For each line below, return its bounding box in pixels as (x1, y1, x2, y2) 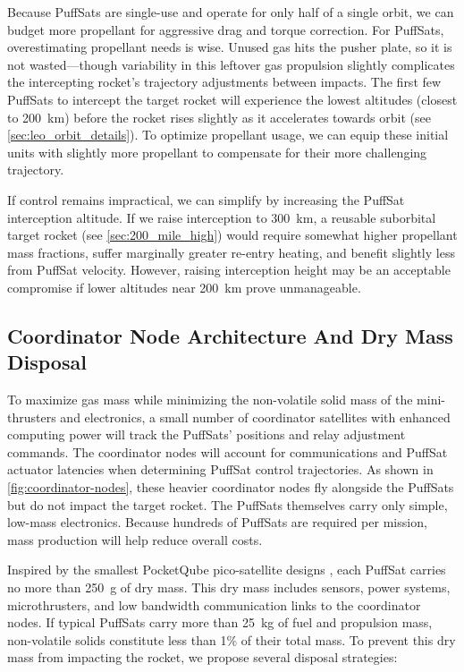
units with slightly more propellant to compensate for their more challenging (7, 142, 427, 161)
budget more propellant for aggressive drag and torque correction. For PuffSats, (7, 20, 444, 38)
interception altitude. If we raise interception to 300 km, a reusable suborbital (7, 208, 436, 226)
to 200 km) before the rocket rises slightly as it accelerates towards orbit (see (7, 107, 431, 126)
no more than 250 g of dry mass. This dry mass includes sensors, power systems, (7, 578, 451, 597)
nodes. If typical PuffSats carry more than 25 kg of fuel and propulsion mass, (7, 613, 433, 632)
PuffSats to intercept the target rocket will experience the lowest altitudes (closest (7, 89, 458, 108)
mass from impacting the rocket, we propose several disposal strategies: (7, 648, 398, 667)
